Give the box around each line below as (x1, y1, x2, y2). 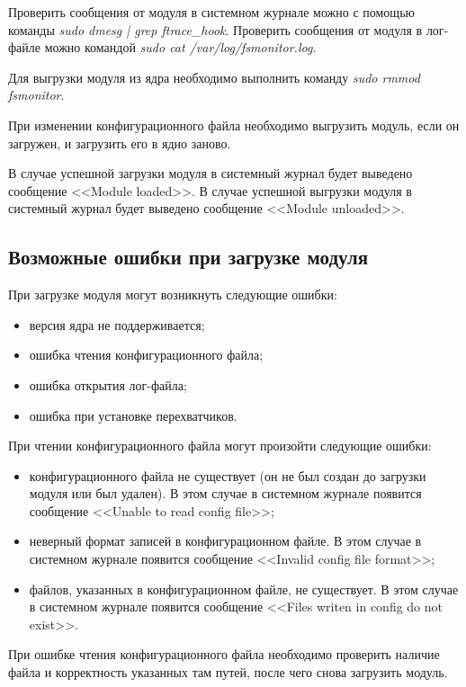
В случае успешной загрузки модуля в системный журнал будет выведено (8, 164, 413, 183)
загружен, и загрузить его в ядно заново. (8, 133, 231, 152)
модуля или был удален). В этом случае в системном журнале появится (29, 484, 422, 503)
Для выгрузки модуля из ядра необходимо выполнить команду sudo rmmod (8, 67, 420, 86)
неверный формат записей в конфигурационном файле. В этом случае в (29, 531, 422, 550)
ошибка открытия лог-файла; (29, 375, 187, 394)
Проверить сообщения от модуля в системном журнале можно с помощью (8, 3, 415, 21)
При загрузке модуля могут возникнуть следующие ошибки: (8, 285, 337, 304)
